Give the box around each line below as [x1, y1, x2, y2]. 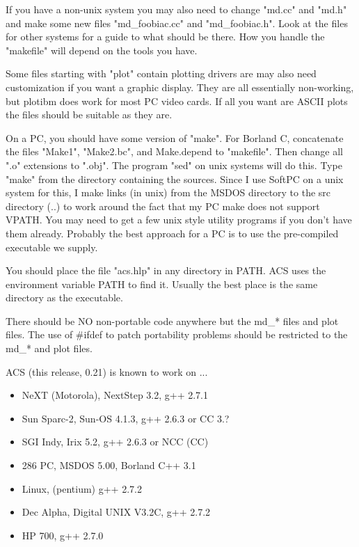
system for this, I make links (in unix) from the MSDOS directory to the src [6, 185, 331, 200]
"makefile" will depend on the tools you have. [6, 42, 198, 57]
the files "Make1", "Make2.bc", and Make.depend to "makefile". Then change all [6, 144, 343, 159]
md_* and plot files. [6, 341, 93, 356]
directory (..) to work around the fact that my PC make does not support [6, 198, 320, 213]
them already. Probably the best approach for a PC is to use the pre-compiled [6, 225, 339, 240]
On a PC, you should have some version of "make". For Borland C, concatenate [6, 130, 344, 145]
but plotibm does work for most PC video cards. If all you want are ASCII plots [6, 93, 348, 108]
